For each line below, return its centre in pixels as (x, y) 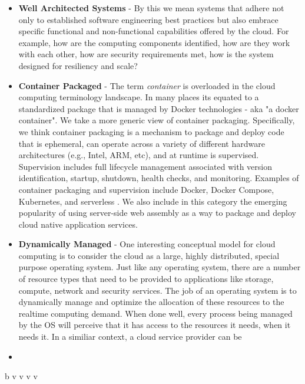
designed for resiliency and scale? (78, 65)
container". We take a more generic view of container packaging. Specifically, (157, 120)
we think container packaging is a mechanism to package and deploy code (151, 131)
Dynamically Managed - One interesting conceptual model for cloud (147, 244)
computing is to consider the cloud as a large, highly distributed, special (149, 255)
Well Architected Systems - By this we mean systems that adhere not (151, 8)
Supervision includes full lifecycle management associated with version (145, 166)
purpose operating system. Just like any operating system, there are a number (160, 267)
